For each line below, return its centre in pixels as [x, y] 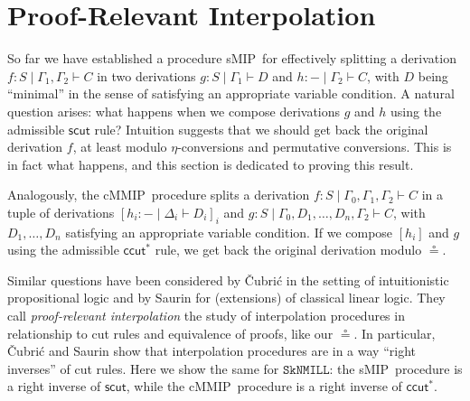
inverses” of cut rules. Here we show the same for [143, 368]
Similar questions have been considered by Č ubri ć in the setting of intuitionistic [228, 280]
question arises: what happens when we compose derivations [174, 111]
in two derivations [146, 75]
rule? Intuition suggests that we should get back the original [261, 129]
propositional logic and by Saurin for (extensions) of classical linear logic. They [226, 298]
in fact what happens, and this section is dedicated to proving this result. [211, 164]
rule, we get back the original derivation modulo [288, 250]
